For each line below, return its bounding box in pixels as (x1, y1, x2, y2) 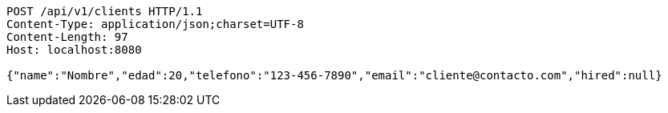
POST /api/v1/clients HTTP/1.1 (6, 5, 203, 18)
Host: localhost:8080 (6, 43, 142, 56)
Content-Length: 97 (6, 30, 128, 43)
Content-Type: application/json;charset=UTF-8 (6, 18, 304, 30)
